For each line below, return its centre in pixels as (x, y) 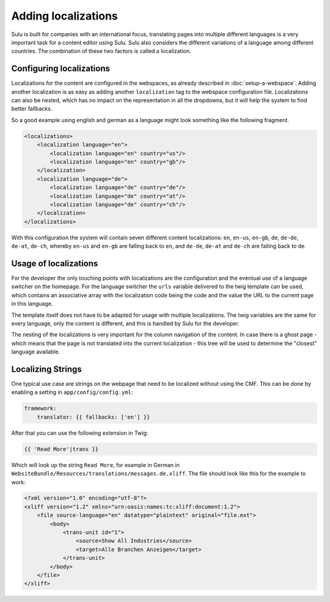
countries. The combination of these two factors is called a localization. (101, 51)
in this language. (32, 304)
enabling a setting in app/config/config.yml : (72, 392)
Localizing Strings (46, 369)
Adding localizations (65, 16)
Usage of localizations (55, 263)
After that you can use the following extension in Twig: (80, 433)
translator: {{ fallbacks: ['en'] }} (94, 417)
